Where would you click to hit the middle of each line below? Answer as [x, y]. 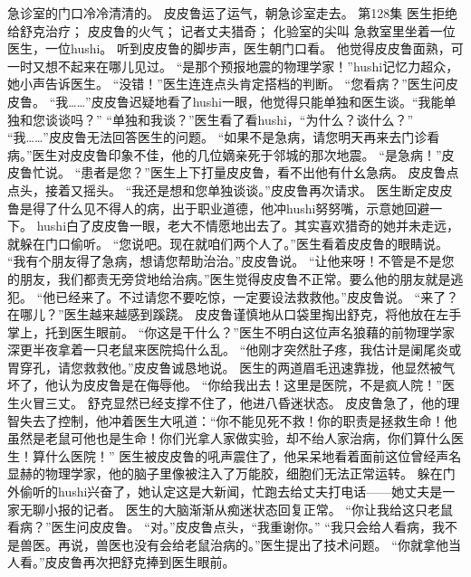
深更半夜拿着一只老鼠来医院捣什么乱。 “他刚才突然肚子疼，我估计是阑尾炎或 [235, 350]
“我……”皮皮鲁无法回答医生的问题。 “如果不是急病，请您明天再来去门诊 [217, 137]
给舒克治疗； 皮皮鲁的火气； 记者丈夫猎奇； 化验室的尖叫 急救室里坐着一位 [231, 30]
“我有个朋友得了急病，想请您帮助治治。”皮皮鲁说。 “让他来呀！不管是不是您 [231, 261]
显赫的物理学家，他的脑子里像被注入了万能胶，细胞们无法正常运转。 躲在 [225, 473]
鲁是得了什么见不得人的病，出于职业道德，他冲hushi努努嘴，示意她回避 [219, 208]
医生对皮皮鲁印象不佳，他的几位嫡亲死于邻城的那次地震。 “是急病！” [237, 154]
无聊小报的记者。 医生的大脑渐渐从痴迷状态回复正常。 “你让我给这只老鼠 [236, 509]
